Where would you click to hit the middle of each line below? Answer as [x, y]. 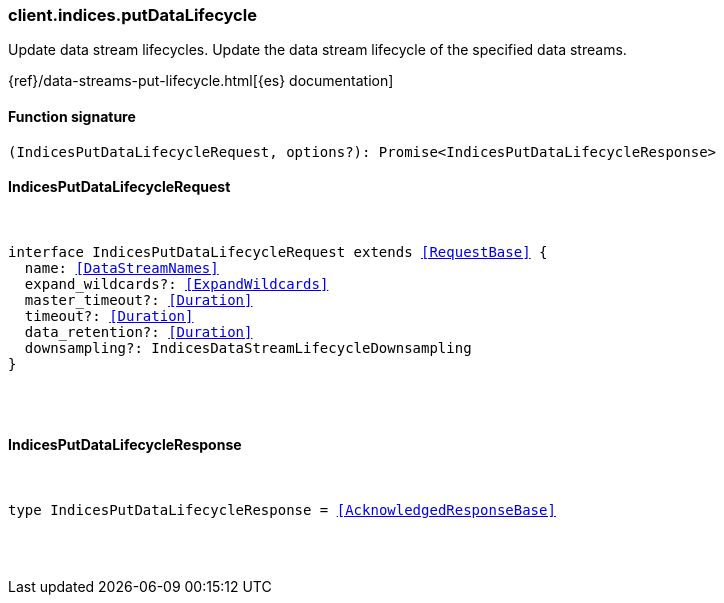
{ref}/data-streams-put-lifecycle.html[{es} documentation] [201, 81]
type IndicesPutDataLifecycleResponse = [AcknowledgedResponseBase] [282, 510]
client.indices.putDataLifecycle [132, 15]
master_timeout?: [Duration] [138, 299]
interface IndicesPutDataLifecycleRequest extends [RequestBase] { [278, 251]
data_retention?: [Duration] [138, 331]
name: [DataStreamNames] [121, 267]
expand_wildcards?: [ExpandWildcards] [176, 283]
